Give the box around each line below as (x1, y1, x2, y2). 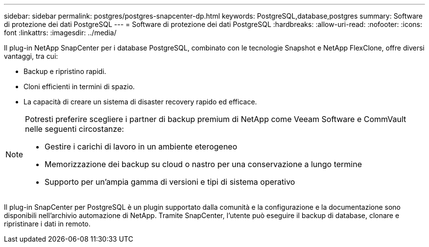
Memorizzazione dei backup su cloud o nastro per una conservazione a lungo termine (45, 159, 362, 169)
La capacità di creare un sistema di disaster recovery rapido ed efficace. (24, 98, 257, 106)
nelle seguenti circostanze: (25, 124, 124, 134)
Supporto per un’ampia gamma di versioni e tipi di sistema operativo (45, 177, 295, 187)
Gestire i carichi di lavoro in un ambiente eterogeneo (45, 142, 238, 151)
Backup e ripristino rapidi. (24, 67, 106, 75)
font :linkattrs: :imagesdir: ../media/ (4, 28, 117, 37)
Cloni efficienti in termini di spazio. (24, 82, 135, 91)
